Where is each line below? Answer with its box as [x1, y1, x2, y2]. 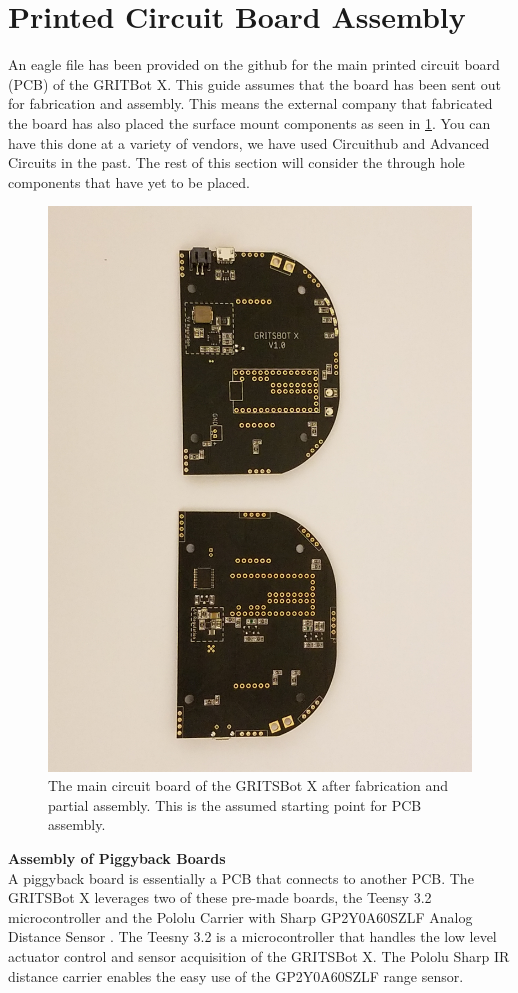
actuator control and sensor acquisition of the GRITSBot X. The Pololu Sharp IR [8, 945, 510, 966]
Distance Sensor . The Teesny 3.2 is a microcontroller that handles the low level [8, 926, 497, 947]
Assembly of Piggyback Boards [8, 847, 226, 868]
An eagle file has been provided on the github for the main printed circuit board [8, 54, 500, 75]
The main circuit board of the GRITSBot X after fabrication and [48, 775, 449, 796]
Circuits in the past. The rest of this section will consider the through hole [8, 152, 465, 173]
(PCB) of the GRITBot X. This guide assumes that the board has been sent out [8, 73, 501, 94]
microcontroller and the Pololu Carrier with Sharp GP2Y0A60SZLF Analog [8, 906, 473, 927]
